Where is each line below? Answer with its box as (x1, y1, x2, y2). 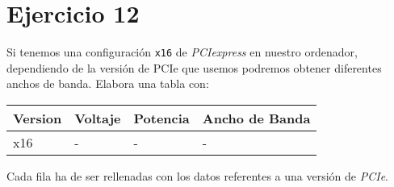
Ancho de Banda (202, 108, 311, 127)
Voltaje (74, 108, 121, 127)
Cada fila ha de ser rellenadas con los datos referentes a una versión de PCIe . (6, 167, 389, 184)
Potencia (133, 108, 190, 127)
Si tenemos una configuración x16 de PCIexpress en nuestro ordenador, (6, 44, 358, 60)
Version (13, 108, 62, 127)
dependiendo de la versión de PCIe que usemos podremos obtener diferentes (6, 59, 382, 76)
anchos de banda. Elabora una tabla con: (6, 75, 209, 92)
